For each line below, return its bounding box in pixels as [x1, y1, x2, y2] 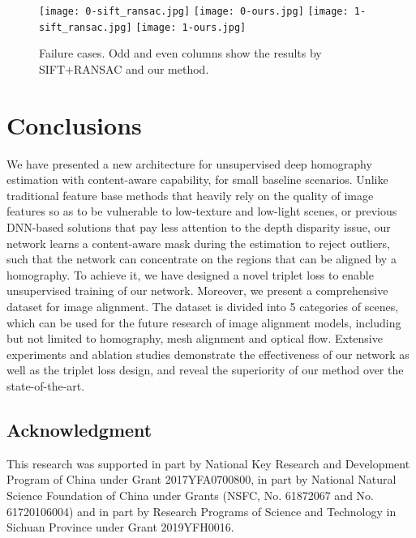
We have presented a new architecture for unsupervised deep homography [6, 155, 372, 172]
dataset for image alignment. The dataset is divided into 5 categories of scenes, [6, 297, 399, 314]
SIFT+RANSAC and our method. [39, 60, 209, 77]
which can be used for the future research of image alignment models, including [6, 314, 401, 331]
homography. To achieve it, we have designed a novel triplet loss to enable [6, 266, 374, 283]
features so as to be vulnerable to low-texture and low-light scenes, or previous [6, 203, 397, 220]
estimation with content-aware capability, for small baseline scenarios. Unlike [6, 171, 388, 188]
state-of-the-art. [6, 377, 85, 394]
